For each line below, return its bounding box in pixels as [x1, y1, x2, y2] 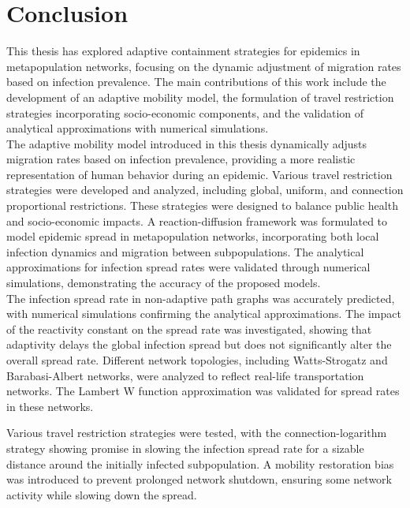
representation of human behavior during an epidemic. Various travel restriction [6, 166, 393, 182]
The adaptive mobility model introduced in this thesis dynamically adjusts [6, 135, 367, 151]
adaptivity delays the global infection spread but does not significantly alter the [6, 336, 392, 353]
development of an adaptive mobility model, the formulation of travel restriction [6, 88, 394, 105]
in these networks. [6, 398, 94, 414]
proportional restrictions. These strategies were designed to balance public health [6, 197, 398, 214]
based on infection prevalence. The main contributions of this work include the [6, 73, 386, 90]
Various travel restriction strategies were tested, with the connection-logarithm [6, 424, 387, 441]
